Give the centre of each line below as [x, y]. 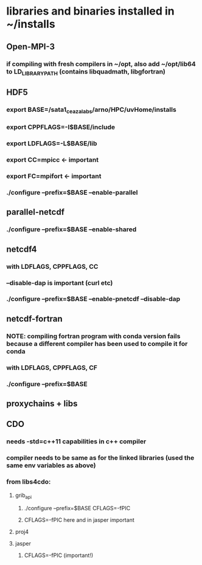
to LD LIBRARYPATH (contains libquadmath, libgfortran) [86, 72]
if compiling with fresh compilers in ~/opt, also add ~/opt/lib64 [101, 64]
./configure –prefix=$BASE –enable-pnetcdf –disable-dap [93, 299]
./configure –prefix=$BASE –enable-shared [71, 229]
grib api [23, 496]
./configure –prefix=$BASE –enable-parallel [72, 192]
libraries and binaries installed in [90, 11]
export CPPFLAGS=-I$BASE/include [61, 127]
